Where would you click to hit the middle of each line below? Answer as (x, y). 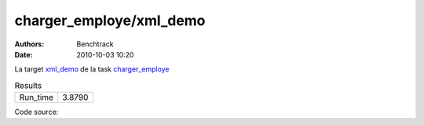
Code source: (37, 112)
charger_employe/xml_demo (110, 20)
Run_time (37, 97)
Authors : (29, 44)
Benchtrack (95, 44)
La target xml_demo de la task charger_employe (92, 69)
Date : (24, 54)
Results (28, 85)
